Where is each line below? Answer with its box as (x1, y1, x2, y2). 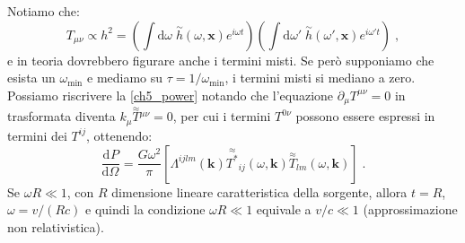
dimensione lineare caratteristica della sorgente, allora (111, 182, 408, 201)
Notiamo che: (7, 2, 80, 20)
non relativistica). (7, 217, 104, 236)
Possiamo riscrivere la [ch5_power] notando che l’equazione (7, 85, 334, 104)
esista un (7, 68, 56, 87)
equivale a (256, 200, 311, 219)
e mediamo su (87, 68, 163, 87)
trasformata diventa (7, 107, 116, 126)
